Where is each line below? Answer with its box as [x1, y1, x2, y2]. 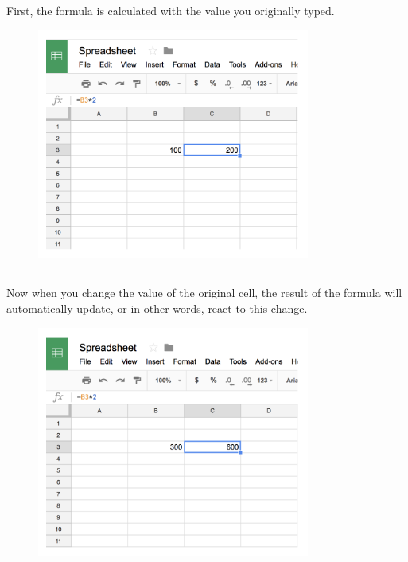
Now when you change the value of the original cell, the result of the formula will [6, 284, 402, 301]
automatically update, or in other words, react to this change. [6, 299, 308, 316]
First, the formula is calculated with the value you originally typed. [6, 2, 335, 19]
